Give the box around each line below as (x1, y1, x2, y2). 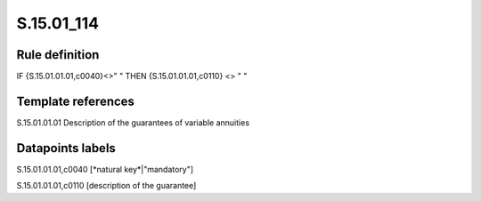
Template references (16, 93, 135, 109)
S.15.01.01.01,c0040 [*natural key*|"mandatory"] (16, 164, 194, 174)
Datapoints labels (16, 141, 116, 156)
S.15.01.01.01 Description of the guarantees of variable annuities (16, 117, 249, 128)
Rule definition (16, 47, 100, 62)
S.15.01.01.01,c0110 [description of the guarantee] (16, 181, 197, 191)
